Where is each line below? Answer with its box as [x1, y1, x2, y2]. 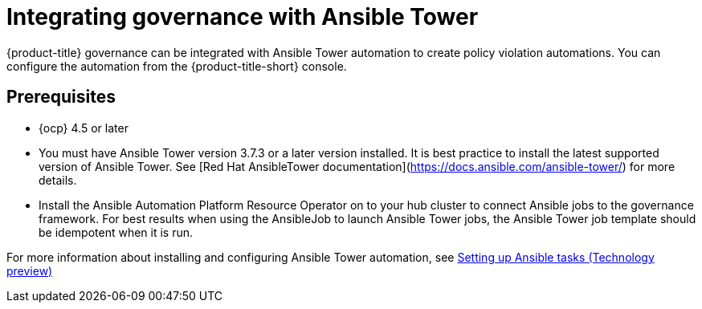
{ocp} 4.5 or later [39, 120, 129, 135]
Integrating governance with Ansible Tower [6, 3, 479, 30]
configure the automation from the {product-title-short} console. [6, 59, 347, 73]
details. [39, 173, 77, 187]
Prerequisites [6, 87, 116, 108]
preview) [6, 263, 53, 278]
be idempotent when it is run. [39, 225, 194, 239]
